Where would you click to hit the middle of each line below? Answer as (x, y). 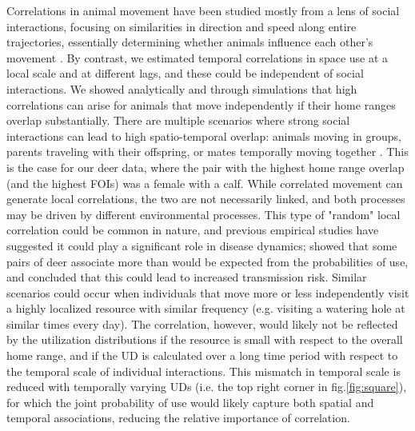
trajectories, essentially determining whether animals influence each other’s (190, 42)
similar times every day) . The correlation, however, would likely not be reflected (202, 323)
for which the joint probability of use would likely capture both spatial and (190, 402)
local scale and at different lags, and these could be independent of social (185, 73)
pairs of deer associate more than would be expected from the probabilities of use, (207, 261)
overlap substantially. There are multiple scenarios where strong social (178, 120)
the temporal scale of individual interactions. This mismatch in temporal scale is (204, 371)
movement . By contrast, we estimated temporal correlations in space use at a (198, 57)
